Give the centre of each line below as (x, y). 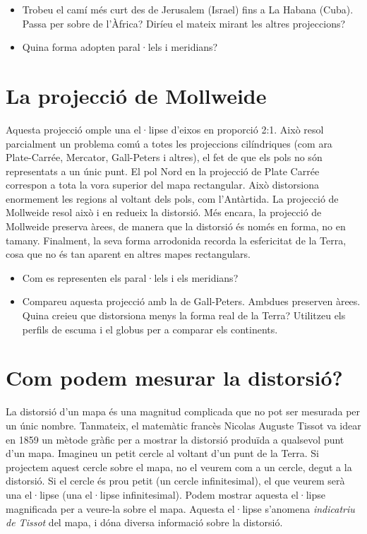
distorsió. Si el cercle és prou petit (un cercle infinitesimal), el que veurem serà (175, 481)
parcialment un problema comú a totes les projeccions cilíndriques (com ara (169, 143)
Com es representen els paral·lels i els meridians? (130, 277)
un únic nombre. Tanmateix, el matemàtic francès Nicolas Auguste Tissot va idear (183, 425)
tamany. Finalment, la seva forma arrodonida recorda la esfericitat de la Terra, (176, 240)
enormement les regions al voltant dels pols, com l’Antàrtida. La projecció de (172, 198)
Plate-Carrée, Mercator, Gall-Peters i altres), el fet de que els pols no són (164, 157)
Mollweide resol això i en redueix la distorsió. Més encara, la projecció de (164, 212)
